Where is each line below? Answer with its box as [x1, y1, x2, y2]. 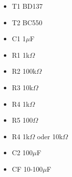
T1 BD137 [12, 1, 43, 11]
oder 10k [37, 131, 63, 141]
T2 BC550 [12, 17, 43, 27]
